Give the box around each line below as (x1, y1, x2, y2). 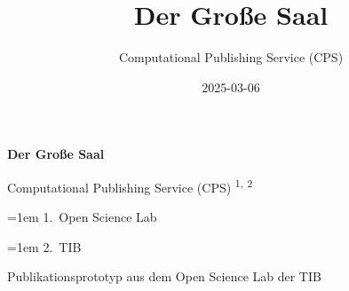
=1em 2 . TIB (7, 237, 82, 256)
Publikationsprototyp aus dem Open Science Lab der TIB (7, 267, 321, 286)
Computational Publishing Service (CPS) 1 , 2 (7, 175, 253, 196)
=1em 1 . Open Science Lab (7, 208, 157, 226)
